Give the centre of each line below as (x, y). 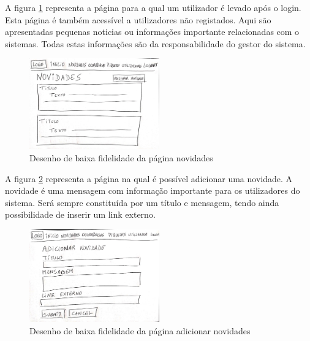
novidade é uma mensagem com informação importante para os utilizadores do (153, 190)
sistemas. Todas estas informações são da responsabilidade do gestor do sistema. (155, 43)
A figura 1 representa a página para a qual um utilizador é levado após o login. (153, 7)
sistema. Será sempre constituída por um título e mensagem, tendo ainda (142, 202)
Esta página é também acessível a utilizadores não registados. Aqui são (138, 19)
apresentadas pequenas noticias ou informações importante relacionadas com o (152, 32)
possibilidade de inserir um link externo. (80, 214)
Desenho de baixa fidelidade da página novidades (121, 157)
